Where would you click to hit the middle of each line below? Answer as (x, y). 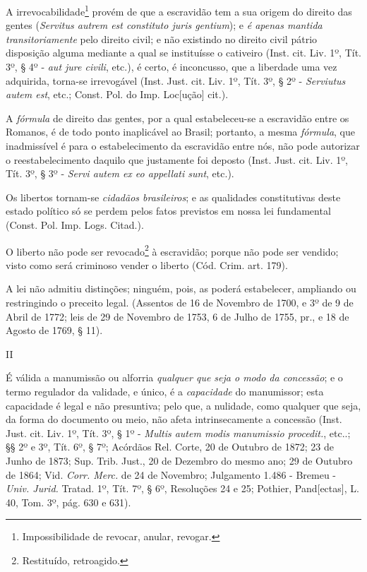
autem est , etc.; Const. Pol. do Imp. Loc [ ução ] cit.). (117, 94)
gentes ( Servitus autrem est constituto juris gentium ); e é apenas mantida (164, 25)
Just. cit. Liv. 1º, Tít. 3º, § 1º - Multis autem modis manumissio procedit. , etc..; (178, 433)
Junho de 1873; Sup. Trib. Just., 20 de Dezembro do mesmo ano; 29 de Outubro (179, 460)
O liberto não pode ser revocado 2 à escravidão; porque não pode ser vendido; (172, 250)
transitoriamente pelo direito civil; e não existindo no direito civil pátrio (162, 38)
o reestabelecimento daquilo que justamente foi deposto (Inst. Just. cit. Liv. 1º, (177, 159)
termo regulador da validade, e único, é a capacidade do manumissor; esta (165, 391)
